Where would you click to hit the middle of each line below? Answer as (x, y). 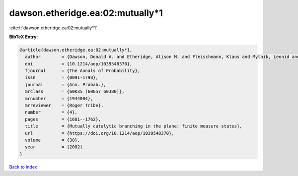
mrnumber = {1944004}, (59, 98)
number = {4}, (51, 112)
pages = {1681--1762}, (63, 119)
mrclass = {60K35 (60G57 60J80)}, (75, 91)
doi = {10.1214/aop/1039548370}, (79, 64)
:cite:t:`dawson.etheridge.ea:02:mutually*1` (53, 28)
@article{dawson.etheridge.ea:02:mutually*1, (76, 50)
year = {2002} (54, 147)
